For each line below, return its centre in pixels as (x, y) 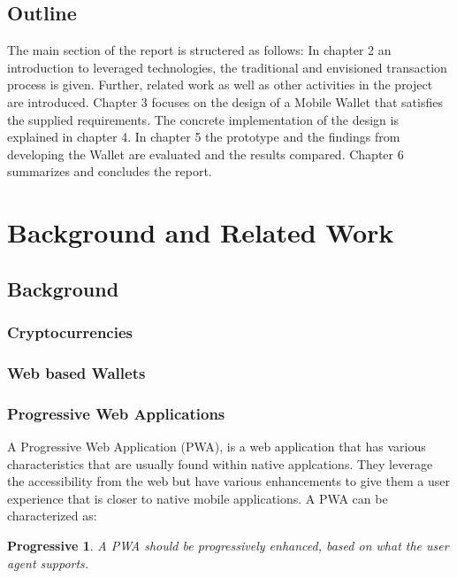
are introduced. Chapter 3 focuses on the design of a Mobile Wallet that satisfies (225, 101)
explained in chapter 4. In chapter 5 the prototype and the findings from (204, 137)
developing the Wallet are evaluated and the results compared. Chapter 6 (206, 154)
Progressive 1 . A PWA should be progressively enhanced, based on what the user (228, 545)
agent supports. (48, 563)
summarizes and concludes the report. (110, 171)
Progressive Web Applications (116, 413)
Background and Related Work (201, 232)
